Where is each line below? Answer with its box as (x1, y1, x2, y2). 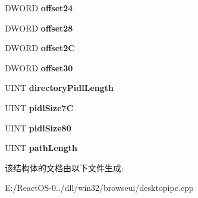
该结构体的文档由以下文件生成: (5, 161, 124, 174)
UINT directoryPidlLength (5, 81, 114, 94)
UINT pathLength (5, 142, 78, 154)
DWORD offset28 (5, 21, 73, 34)
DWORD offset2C (5, 42, 75, 54)
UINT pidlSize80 (5, 121, 71, 134)
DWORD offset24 (5, 2, 73, 14)
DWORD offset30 (5, 61, 73, 74)
